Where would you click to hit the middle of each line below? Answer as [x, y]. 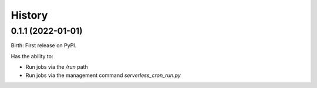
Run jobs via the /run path [57, 67]
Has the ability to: [32, 56]
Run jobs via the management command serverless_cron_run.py [103, 75]
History [29, 15]
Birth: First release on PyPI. [44, 45]
